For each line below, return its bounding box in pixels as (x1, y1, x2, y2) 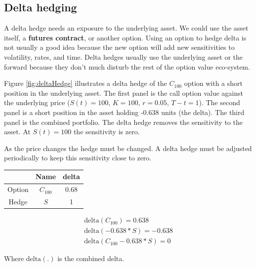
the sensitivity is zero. (73, 126, 140, 137)
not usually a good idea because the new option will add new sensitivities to (4, 42, 235, 52)
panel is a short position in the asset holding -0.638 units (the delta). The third (4, 107, 245, 117)
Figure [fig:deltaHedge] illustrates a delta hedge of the (4, 78, 167, 88)
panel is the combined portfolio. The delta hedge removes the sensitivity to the (4, 116, 243, 127)
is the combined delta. (57, 253, 125, 264)
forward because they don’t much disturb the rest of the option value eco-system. (4, 61, 250, 72)
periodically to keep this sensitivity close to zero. (4, 153, 152, 163)
